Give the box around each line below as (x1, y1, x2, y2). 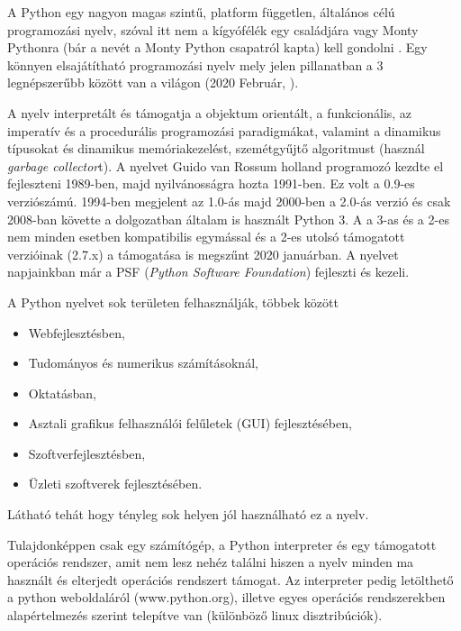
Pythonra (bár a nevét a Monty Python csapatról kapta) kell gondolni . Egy (7, 38, 428, 57)
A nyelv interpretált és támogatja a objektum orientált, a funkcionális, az (7, 103, 412, 122)
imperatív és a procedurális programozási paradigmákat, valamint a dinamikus (7, 121, 441, 140)
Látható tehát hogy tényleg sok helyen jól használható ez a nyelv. (7, 505, 369, 524)
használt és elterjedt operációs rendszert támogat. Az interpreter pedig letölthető (7, 570, 454, 589)
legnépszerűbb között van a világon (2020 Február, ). (7, 73, 299, 92)
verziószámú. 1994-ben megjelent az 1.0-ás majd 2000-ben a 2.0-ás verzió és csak (7, 191, 451, 210)
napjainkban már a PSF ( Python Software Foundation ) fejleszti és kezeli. (7, 262, 410, 281)
